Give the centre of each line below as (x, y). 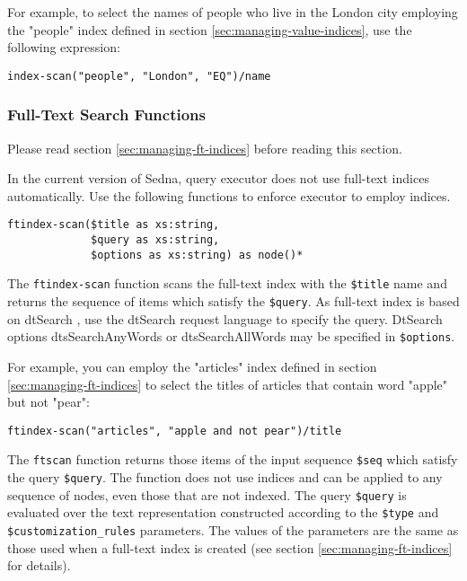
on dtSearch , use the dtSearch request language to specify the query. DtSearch (225, 318)
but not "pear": (48, 402)
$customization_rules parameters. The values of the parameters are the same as (233, 530)
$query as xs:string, (155, 240)
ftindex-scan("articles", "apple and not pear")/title (175, 431)
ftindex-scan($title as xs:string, (114, 225)
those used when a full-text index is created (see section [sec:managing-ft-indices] (230, 547)
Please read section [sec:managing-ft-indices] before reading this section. (205, 148)
